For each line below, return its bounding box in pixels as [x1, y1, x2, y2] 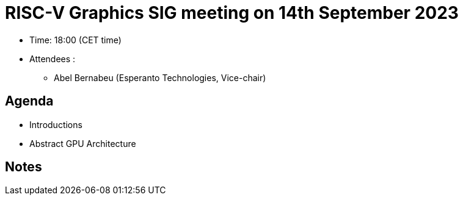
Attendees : [29, 53, 76, 64]
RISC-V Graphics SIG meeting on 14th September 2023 [5, 2, 459, 23]
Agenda [5, 93, 54, 109]
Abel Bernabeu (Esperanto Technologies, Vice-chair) [54, 72, 266, 83]
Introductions [29, 119, 82, 130]
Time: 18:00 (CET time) [29, 34, 122, 45]
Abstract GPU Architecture [29, 138, 136, 149]
